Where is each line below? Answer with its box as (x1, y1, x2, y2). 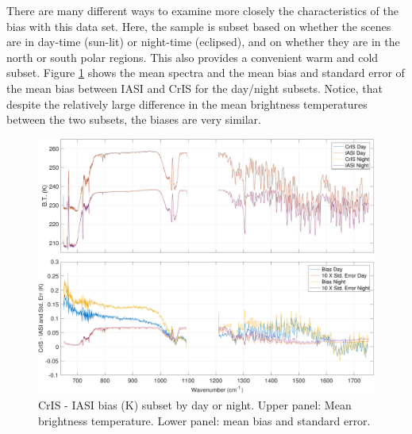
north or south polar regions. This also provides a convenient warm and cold (6, 48, 379, 65)
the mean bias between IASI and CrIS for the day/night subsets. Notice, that (6, 79, 383, 96)
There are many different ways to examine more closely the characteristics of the (6, 2, 399, 18)
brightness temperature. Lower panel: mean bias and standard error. (38, 413, 371, 429)
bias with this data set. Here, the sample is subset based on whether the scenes (6, 17, 391, 34)
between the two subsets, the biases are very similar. (6, 111, 261, 128)
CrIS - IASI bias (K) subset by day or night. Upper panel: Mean (38, 397, 352, 413)
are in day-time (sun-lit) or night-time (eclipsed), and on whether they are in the (6, 33, 400, 50)
